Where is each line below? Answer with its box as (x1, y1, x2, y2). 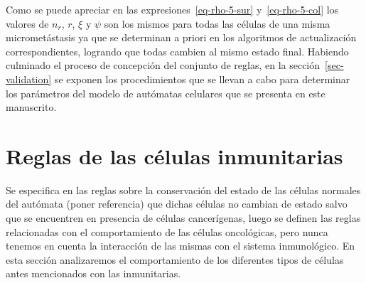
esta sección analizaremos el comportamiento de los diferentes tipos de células (6, 252, 344, 267)
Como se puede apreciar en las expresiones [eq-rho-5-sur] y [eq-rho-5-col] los (6, 2, 339, 16)
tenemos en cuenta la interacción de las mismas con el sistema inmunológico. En (6, 238, 355, 253)
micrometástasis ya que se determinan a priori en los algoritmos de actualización (6, 30, 357, 45)
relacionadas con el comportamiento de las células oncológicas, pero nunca (6, 224, 328, 239)
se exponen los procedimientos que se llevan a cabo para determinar (54, 71, 350, 86)
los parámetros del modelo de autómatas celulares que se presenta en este (6, 85, 325, 100)
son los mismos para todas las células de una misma (104, 16, 330, 31)
